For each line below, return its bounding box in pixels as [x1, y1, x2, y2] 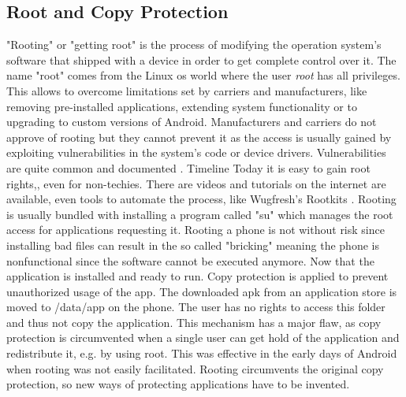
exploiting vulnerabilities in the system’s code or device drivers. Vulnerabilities [6, 144, 386, 161]
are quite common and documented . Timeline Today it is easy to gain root [6, 159, 371, 176]
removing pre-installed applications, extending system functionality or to [6, 98, 357, 114]
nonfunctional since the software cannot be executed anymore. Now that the [6, 252, 374, 269]
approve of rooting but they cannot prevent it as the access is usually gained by [6, 128, 392, 145]
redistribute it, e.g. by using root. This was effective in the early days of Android [6, 345, 397, 362]
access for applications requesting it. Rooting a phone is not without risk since [6, 221, 385, 238]
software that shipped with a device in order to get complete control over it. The [6, 51, 397, 68]
